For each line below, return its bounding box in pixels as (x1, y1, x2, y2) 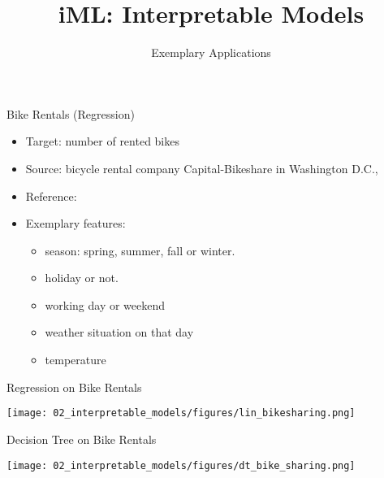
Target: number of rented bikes (25, 133, 179, 150)
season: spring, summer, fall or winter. (45, 241, 235, 259)
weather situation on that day (45, 324, 194, 341)
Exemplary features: (25, 215, 126, 232)
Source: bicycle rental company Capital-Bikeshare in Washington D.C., (25, 159, 378, 176)
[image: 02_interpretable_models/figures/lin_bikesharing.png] (6, 407, 356, 419)
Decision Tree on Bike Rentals (6, 430, 157, 447)
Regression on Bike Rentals (6, 378, 142, 395)
